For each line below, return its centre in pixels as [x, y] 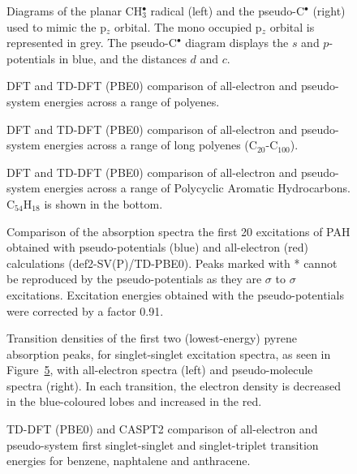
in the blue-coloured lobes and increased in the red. [134, 401]
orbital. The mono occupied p [188, 26]
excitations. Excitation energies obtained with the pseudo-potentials [175, 294]
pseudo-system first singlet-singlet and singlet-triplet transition [163, 444]
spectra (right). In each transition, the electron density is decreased [174, 385]
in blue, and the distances [123, 58]
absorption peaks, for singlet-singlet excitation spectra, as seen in [169, 353]
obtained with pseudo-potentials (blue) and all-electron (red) [158, 247]
